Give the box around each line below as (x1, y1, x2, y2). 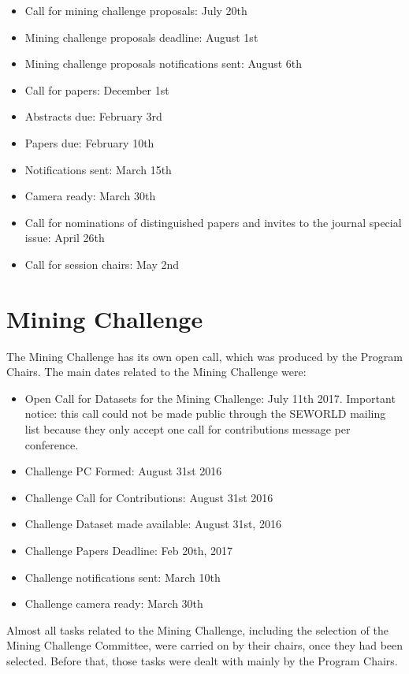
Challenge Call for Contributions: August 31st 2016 (24, 489, 273, 505)
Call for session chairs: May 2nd (24, 255, 180, 272)
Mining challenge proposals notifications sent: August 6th (24, 55, 303, 72)
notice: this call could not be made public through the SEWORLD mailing (24, 405, 386, 422)
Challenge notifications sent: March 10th (24, 568, 221, 585)
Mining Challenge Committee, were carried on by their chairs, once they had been (6, 637, 403, 654)
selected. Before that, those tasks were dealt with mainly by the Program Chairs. (6, 652, 398, 668)
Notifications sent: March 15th (24, 161, 172, 177)
